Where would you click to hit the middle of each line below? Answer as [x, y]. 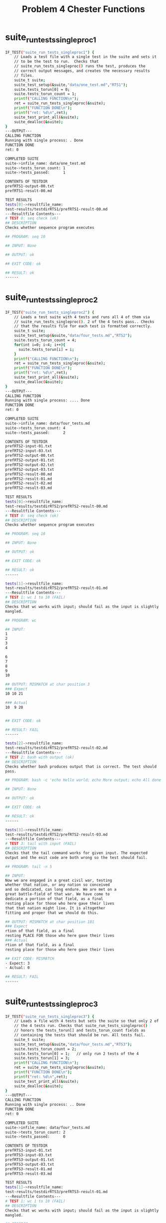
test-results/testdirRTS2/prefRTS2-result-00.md [56, 506]
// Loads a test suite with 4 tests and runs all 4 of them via [82, 317]
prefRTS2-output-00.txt [30, 456]
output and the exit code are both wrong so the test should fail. [77, 857]
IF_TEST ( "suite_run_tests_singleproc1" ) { [50, 52]
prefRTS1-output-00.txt [30, 186]
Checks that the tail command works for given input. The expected [77, 853]
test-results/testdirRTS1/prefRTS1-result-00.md [56, 209]
